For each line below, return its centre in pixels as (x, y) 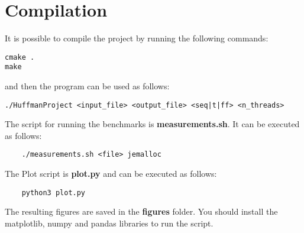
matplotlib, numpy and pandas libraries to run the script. (109, 223)
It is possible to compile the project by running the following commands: (137, 38)
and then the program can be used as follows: (87, 86)
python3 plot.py (54, 192)
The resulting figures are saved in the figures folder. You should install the (141, 211)
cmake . (20, 57)
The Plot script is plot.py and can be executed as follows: (111, 174)
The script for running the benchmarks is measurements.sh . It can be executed (152, 124)
